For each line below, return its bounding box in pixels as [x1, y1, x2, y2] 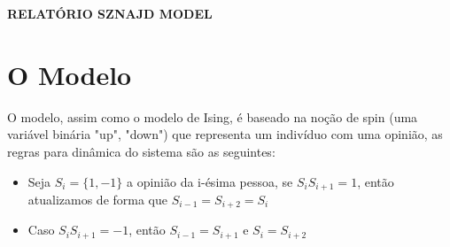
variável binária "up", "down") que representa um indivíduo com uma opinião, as [7, 125, 443, 143]
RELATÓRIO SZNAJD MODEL [7, 4, 213, 22]
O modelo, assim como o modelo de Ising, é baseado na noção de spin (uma [7, 107, 418, 126]
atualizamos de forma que [27, 189, 168, 208]
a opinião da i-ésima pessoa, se [126, 172, 293, 190]
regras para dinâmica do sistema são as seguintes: [7, 142, 275, 160]
